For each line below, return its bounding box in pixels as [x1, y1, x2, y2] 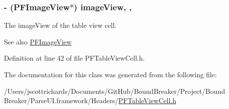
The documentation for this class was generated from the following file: [4, 69, 217, 79]
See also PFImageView [4, 36, 72, 46]
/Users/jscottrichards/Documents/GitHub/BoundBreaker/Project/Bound [4, 86, 226, 96]
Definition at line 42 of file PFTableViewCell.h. [4, 53, 145, 63]
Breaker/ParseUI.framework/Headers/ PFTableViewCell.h [4, 95, 176, 106]
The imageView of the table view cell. [4, 20, 117, 30]
